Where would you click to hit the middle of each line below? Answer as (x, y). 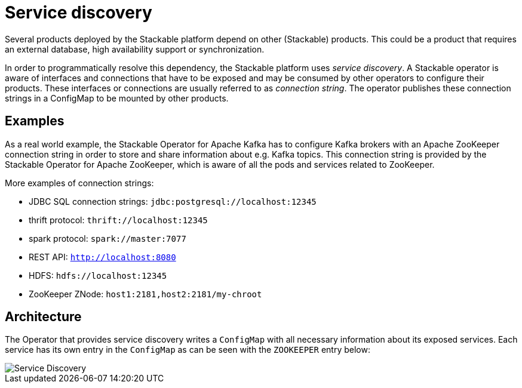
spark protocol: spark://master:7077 (108, 238)
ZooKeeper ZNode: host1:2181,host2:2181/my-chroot (145, 294)
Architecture (43, 317)
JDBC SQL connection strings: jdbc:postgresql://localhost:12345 (173, 201)
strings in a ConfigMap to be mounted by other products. (117, 98)
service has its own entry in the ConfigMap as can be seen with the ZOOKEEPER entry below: (188, 350)
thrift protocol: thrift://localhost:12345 (118, 220)
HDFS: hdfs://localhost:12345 (98, 275)
